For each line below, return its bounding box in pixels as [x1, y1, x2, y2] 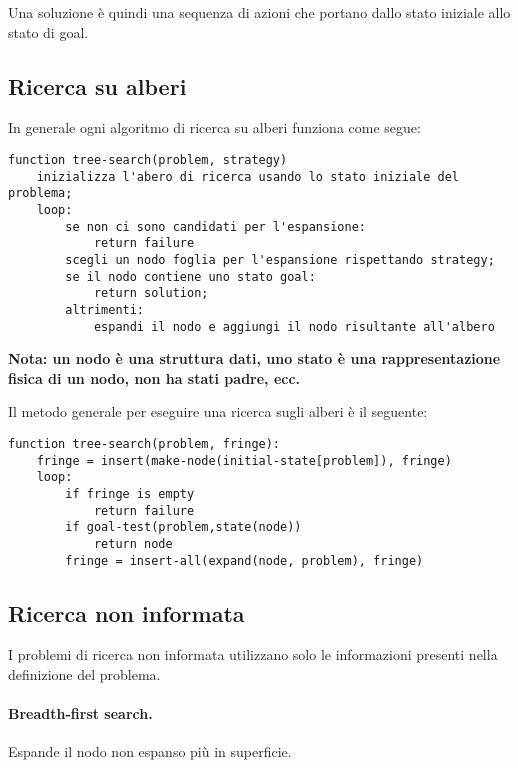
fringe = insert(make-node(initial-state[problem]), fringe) [36, 453, 452, 468]
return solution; [93, 286, 209, 301]
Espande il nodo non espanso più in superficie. [8, 741, 292, 762]
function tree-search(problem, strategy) [8, 152, 288, 167]
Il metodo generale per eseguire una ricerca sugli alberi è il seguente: [8, 401, 428, 422]
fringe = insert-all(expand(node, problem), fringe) [65, 553, 424, 568]
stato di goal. [8, 21, 89, 42]
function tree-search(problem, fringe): [8, 436, 281, 451]
